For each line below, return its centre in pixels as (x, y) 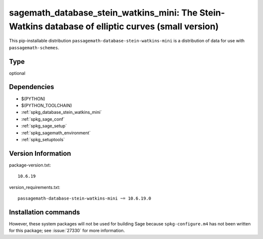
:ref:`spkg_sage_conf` (43, 119)
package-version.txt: (30, 165)
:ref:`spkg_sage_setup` (44, 126)
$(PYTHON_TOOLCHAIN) (47, 105)
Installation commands (45, 212)
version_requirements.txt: (35, 187)
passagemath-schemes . (34, 47)
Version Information (40, 153)
